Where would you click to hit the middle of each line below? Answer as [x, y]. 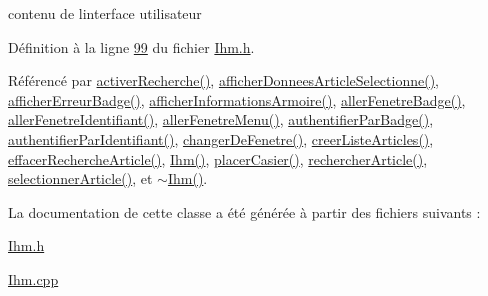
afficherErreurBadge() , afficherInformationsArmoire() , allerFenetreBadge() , [237, 99]
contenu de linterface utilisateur [105, 13]
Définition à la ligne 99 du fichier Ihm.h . [131, 46]
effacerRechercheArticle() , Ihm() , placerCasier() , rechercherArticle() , [218, 158]
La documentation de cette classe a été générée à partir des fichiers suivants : [244, 211]
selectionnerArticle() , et [80, 178]
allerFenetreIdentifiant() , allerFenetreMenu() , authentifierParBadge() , [221, 119]
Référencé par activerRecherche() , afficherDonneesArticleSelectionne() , [224, 80]
